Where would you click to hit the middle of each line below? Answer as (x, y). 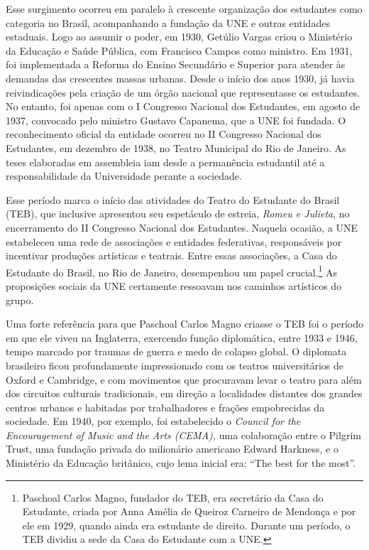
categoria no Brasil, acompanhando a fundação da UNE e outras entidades (168, 22)
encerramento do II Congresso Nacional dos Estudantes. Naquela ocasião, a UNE (182, 227)
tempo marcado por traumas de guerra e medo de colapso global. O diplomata (176, 351)
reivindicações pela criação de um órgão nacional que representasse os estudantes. (183, 92)
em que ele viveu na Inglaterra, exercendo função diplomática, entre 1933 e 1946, (182, 337)
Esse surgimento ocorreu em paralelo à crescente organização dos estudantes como (184, 9)
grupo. (20, 300)
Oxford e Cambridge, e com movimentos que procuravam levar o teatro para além (184, 379)
